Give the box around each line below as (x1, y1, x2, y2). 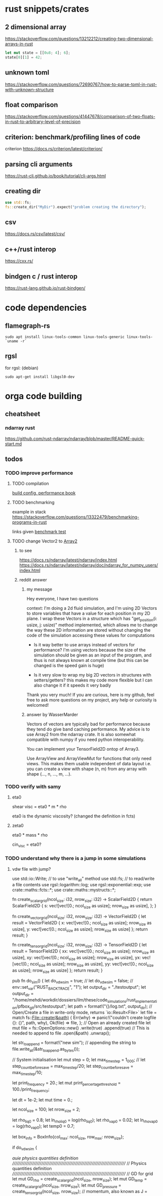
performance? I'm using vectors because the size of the (33, 647, 146, 653)
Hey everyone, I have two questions (26, 596, 98, 602)
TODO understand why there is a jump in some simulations (5, 855, 147, 862)
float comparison (5, 100, 58, 109)
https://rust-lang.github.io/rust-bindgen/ (5, 285, 86, 291)
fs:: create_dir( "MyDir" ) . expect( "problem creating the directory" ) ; (5, 204, 147, 209)
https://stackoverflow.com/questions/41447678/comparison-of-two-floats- (5, 114, 156, 120)
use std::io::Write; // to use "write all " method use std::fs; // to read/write (12, 876, 155, 882)
